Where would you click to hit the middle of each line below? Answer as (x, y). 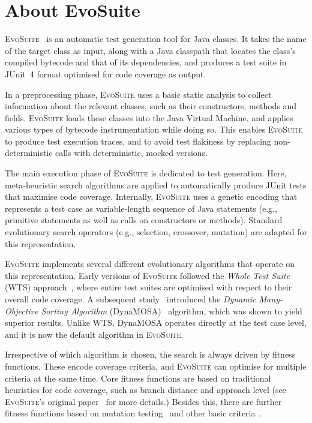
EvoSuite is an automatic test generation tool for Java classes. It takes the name (156, 39)
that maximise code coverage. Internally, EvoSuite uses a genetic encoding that (151, 196)
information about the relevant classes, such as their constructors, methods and (151, 106)
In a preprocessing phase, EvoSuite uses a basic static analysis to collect (138, 94)
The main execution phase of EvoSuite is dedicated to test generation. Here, (146, 173)
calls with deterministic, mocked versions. (132, 153)
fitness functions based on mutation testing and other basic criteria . (133, 413)
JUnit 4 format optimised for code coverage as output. (106, 73)
